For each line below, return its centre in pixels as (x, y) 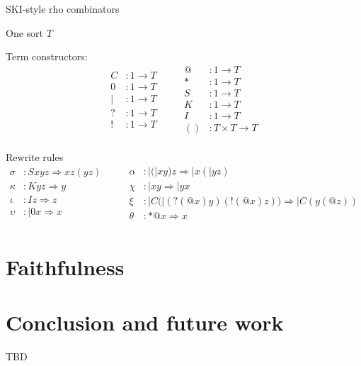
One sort (25, 32)
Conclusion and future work (145, 322)
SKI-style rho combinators (63, 9)
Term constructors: (47, 56)
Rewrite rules (35, 157)
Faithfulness (65, 266)
